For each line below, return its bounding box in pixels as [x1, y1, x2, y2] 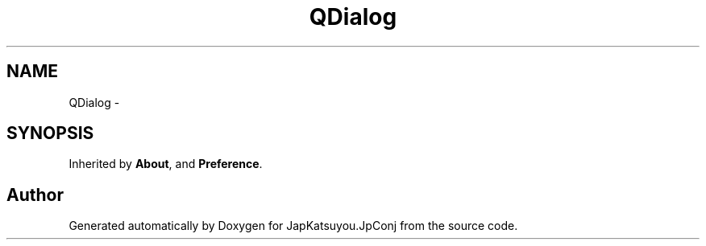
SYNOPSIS [6, 123, 94, 144]
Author [6, 184, 64, 205]
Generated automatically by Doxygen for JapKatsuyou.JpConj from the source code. [69, 219, 518, 233]
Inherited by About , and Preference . [69, 157, 263, 171]
